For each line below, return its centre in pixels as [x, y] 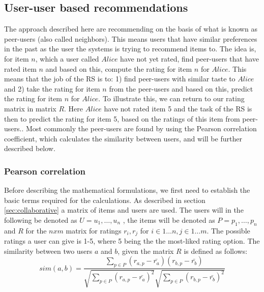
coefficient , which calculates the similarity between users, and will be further [123, 138]
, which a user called [67, 58]
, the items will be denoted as [169, 220]
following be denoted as [41, 220]
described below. [30, 148]
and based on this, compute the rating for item [119, 68]
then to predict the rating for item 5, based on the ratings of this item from [122, 118]
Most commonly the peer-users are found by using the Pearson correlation [141, 128]
